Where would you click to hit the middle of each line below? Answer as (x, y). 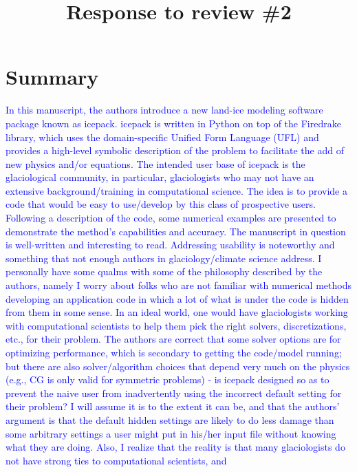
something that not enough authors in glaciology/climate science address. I (164, 258)
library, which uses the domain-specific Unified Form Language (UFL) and (162, 137)
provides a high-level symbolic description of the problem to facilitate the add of (175, 150)
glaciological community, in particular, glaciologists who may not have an (160, 177)
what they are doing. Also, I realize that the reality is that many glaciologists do (175, 447)
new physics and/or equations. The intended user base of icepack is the (155, 163)
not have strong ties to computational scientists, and (116, 460)
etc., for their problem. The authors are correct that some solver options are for (173, 339)
